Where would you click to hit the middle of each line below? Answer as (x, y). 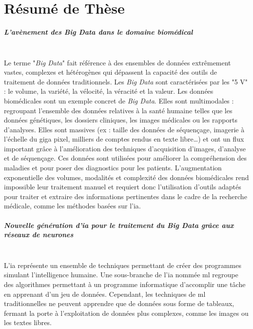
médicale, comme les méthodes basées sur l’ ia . (72, 206)
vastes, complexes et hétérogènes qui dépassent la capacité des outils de (110, 72)
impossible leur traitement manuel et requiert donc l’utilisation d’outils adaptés (123, 187)
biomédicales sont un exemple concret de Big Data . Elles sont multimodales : (119, 100)
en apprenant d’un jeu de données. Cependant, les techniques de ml (105, 294)
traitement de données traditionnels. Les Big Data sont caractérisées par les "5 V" (126, 81)
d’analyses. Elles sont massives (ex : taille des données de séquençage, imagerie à (124, 129)
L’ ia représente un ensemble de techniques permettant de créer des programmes (123, 265)
